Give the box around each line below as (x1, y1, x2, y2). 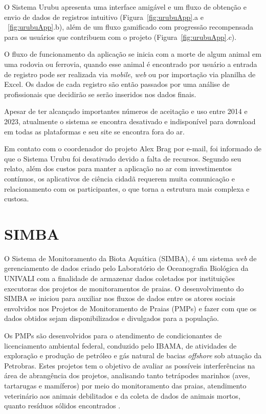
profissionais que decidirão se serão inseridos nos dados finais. (4, 88, 196, 99)
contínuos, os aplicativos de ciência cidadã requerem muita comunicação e (4, 173, 235, 183)
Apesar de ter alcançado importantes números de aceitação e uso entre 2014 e (4, 106, 248, 117)
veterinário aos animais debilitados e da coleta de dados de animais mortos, (4, 390, 240, 401)
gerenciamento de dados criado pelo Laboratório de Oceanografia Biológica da (4, 263, 249, 273)
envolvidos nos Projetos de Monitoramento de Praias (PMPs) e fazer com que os (4, 303, 257, 313)
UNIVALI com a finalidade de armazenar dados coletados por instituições (4, 273, 235, 283)
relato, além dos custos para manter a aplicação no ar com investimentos (4, 163, 232, 174)
